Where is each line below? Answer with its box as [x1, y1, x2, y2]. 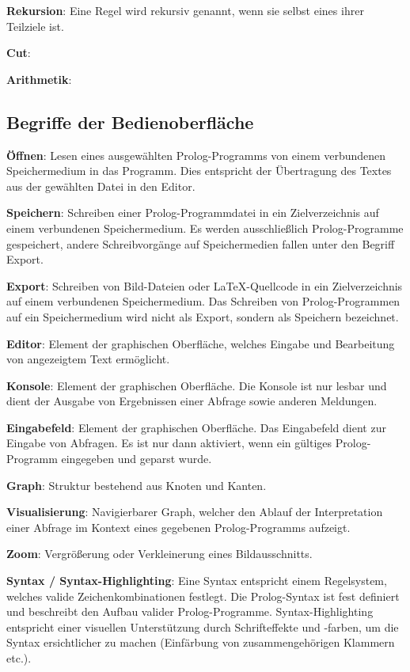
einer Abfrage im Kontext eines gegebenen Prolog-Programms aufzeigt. [6, 518, 351, 535]
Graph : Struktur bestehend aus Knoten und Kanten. [6, 476, 267, 493]
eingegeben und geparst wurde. [61, 450, 212, 467]
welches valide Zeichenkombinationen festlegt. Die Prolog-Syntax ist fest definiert [6, 587, 400, 604]
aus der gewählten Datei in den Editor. [6, 177, 196, 194]
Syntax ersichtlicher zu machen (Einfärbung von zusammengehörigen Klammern [6, 634, 395, 651]
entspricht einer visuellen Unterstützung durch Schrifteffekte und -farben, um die [6, 618, 399, 635]
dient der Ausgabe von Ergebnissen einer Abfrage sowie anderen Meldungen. [6, 393, 378, 409]
